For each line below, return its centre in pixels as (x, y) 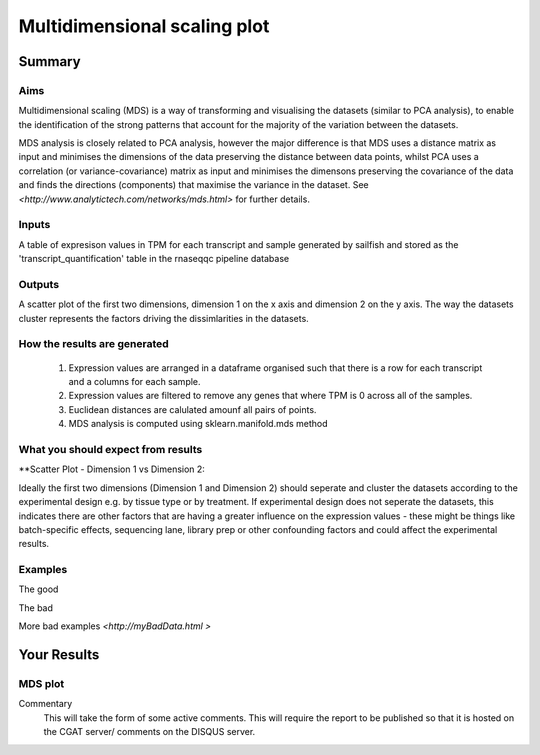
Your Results (59, 655)
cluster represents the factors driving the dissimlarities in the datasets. (163, 318)
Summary (49, 61)
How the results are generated (93, 344)
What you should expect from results (110, 449)
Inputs (34, 225)
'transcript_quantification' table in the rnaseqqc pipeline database (154, 259)
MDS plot (41, 684)
